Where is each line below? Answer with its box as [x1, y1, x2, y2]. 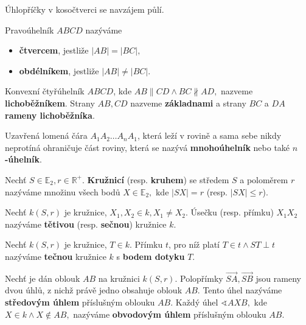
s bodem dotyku [116, 250, 185, 262]
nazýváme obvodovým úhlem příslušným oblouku [73, 307, 266, 320]
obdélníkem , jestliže [19, 64, 99, 77]
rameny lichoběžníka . [5, 108, 95, 121]
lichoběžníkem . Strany [5, 96, 95, 109]
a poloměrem [240, 173, 288, 186]
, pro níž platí [168, 238, 220, 251]
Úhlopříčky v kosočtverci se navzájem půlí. [5, 3, 164, 15]
